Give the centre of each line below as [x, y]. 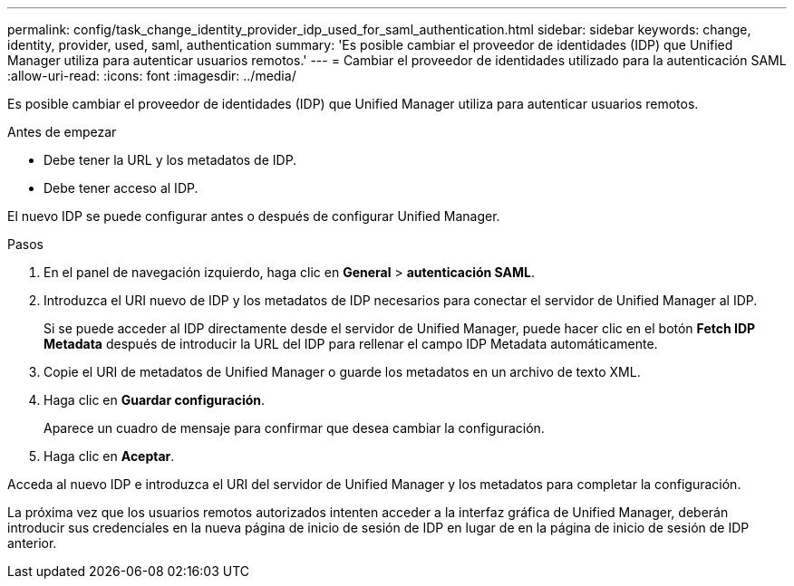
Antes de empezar [62, 132]
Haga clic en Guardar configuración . [155, 400]
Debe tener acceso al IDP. [121, 188]
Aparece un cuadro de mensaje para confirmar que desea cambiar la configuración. [294, 428]
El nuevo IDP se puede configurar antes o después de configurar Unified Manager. [254, 216]
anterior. [32, 543]
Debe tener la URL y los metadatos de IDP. [170, 160]
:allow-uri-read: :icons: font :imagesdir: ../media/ [152, 76]
